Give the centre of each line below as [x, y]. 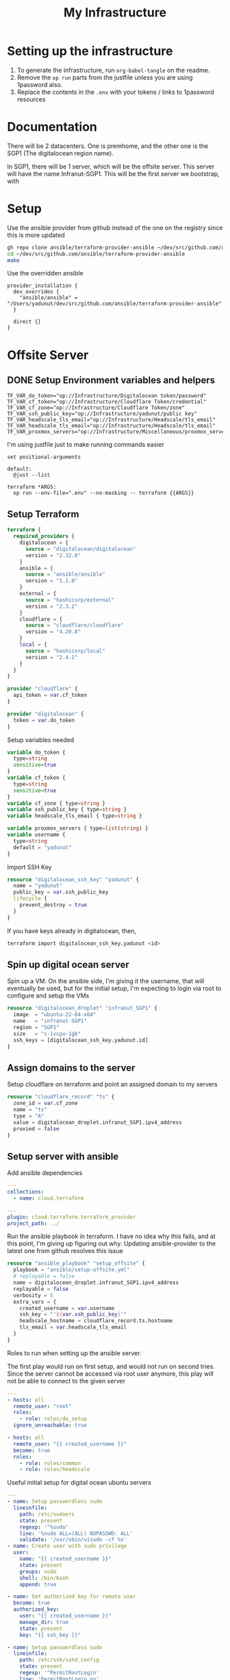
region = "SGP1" [36, 1027]
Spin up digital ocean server [68, 964]
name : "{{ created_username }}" [65, 1559]
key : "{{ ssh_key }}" [50, 1635]
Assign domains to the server [71, 1068]
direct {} [27, 322]
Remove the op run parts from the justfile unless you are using [105, 77]
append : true [38, 1584]
